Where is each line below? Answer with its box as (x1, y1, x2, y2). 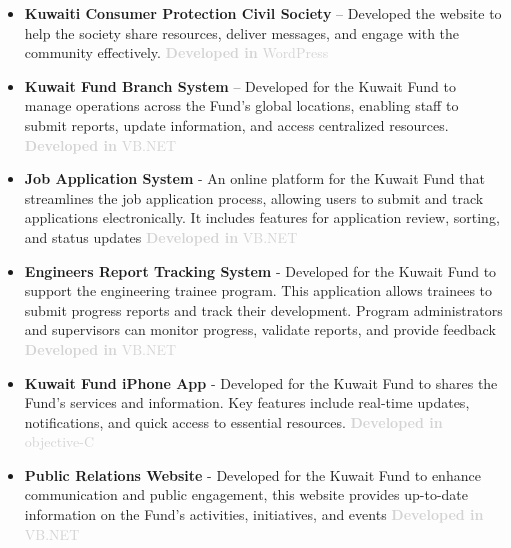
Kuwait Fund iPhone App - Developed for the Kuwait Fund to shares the (24, 372, 498, 393)
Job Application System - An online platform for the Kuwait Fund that (24, 168, 485, 189)
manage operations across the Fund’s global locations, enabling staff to (24, 95, 459, 116)
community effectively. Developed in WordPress (24, 42, 329, 63)
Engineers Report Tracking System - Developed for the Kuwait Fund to (24, 260, 497, 281)
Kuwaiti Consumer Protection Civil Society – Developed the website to (24, 3, 502, 23)
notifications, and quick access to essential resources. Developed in (24, 411, 443, 432)
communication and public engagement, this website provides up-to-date (24, 484, 469, 505)
